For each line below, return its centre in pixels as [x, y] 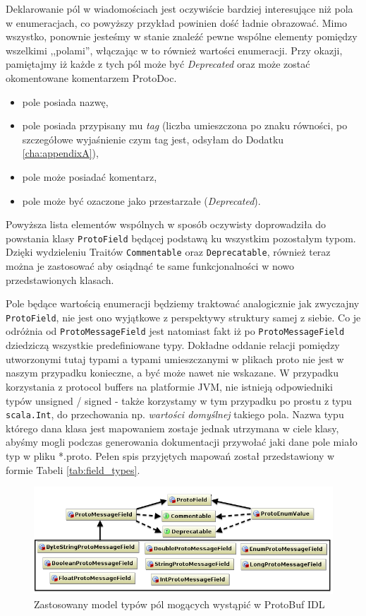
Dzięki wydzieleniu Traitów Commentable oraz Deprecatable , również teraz [168, 252]
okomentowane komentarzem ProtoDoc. [91, 77]
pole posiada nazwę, [65, 101]
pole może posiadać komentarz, [90, 176]
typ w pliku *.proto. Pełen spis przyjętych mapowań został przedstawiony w [170, 455]
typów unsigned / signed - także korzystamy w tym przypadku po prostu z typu [179, 400]
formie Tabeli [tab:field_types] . [73, 469]
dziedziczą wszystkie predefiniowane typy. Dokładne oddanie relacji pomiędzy [173, 345]
